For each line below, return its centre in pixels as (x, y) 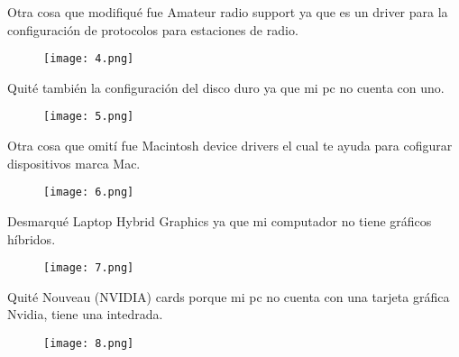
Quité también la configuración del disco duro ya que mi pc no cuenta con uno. (226, 87)
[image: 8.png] (89, 343)
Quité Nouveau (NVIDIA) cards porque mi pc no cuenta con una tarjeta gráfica (229, 296)
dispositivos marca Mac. (74, 163)
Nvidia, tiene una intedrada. (85, 314)
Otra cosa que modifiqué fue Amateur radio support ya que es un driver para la (228, 12)
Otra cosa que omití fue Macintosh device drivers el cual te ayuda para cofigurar (230, 146)
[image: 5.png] (89, 117)
